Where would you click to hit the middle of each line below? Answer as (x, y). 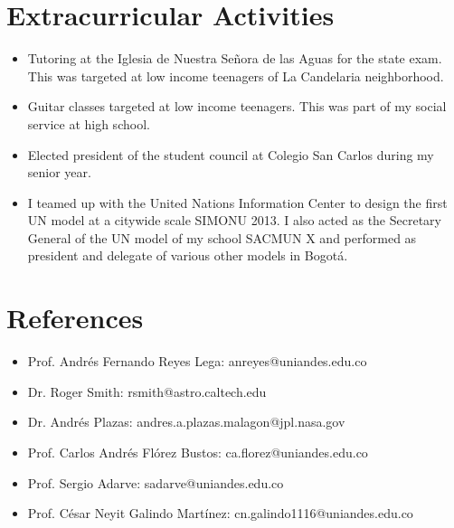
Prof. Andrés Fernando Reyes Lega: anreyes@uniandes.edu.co (197, 361)
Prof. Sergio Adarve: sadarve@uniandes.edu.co (156, 482)
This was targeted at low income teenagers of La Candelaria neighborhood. (236, 75)
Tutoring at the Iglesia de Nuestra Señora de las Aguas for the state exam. (235, 58)
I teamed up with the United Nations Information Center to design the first (237, 202)
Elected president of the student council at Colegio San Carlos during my (231, 154)
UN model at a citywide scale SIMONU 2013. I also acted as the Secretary (234, 220)
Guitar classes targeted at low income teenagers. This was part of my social (237, 106)
